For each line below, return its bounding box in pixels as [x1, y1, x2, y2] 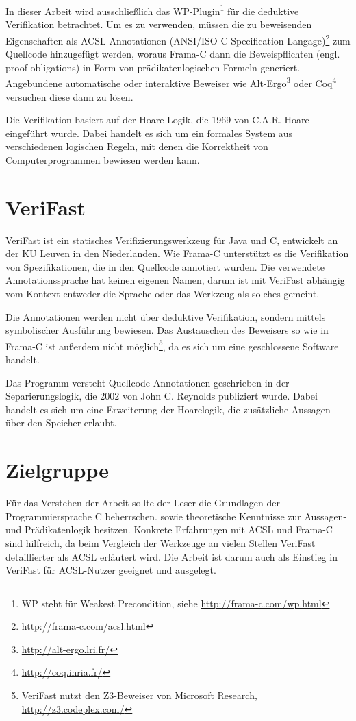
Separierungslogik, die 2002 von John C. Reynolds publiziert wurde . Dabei [5, 389, 318, 403]
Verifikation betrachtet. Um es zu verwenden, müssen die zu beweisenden [5, 17, 312, 32]
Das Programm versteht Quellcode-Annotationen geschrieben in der [5, 375, 290, 389]
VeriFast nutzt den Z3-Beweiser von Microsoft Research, [21, 688, 257, 702]
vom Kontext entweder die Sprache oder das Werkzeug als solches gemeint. [5, 286, 320, 300]
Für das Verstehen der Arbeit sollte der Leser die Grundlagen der [5, 496, 280, 510]
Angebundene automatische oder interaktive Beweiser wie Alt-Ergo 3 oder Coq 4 [5, 74, 337, 90]
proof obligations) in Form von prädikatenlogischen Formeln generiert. [5, 60, 301, 74]
